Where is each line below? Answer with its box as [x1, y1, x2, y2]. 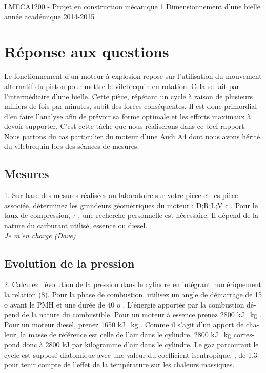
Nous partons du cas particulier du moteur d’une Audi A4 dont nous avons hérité [4, 130, 260, 141]
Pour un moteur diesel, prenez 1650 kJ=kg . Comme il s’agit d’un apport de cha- [4, 319, 259, 330]
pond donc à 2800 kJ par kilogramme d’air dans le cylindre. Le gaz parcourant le [4, 339, 259, 349]
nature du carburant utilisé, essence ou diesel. [4, 220, 148, 231]
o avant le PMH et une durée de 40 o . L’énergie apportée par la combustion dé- [4, 299, 256, 310]
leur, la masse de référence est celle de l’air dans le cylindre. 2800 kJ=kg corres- [4, 329, 255, 340]
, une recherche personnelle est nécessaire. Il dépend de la [78, 210, 258, 221]
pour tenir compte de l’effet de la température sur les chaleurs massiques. [4, 359, 235, 370]
